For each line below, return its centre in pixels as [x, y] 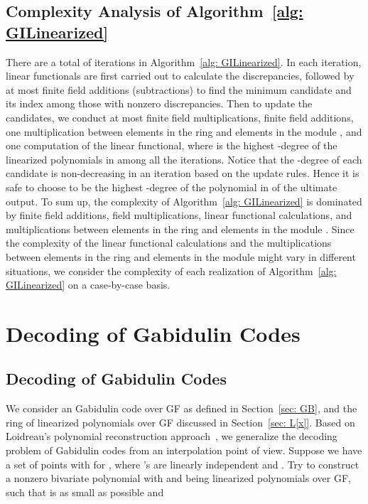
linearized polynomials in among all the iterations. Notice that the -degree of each [184, 159]
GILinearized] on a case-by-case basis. [88, 285]
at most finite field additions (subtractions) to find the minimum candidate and [179, 89]
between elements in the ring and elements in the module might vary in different [181, 256]
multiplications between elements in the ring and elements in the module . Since [180, 229]
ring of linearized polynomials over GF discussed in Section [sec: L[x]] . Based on [180, 422]
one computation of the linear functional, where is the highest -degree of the [172, 145]
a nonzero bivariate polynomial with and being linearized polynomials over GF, [178, 478]
